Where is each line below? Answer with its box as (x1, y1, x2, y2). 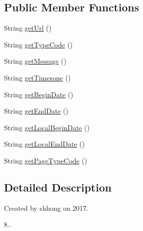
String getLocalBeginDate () (4, 122, 90, 132)
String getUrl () (4, 23, 52, 33)
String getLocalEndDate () (4, 139, 85, 149)
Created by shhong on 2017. (4, 202, 89, 213)
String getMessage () (4, 56, 67, 66)
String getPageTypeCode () (4, 155, 87, 165)
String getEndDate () (4, 106, 69, 116)
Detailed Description (4, 179, 112, 194)
